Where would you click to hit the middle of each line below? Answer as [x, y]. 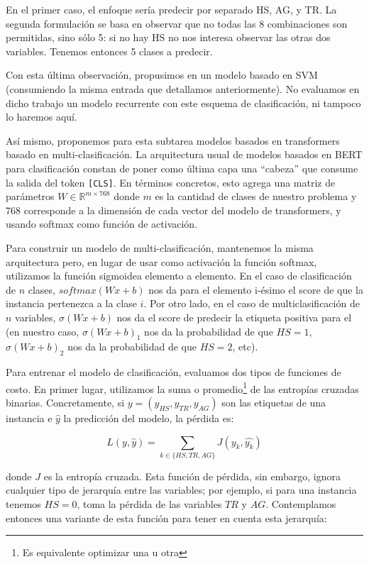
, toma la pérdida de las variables [149, 504]
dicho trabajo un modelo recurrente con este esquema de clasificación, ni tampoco [183, 103]
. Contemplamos [301, 504]
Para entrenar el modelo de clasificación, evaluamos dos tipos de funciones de [174, 372]
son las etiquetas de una [274, 402]
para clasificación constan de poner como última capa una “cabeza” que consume [182, 168]
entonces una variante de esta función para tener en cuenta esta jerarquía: [166, 518]
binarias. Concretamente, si [65, 402]
